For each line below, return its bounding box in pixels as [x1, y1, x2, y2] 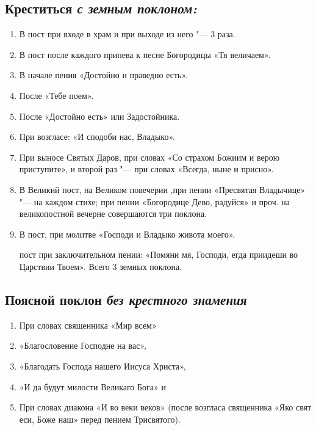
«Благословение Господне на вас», [19, 339, 146, 352]
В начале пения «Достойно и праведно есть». [19, 68, 188, 81]
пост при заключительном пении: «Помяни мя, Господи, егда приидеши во [19, 248, 298, 261]
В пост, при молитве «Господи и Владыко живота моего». [19, 227, 235, 240]
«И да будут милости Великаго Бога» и [19, 380, 166, 393]
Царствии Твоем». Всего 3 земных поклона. [19, 260, 182, 272]
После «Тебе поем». [19, 89, 94, 101]
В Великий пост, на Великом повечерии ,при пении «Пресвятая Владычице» [19, 183, 306, 195]
